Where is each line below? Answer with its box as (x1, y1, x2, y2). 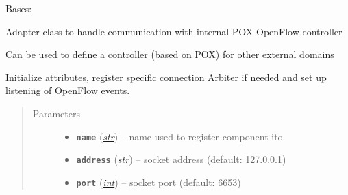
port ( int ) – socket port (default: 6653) (76, 175, 241, 189)
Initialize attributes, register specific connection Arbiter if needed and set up (5, 70, 327, 84)
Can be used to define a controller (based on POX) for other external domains (5, 47, 334, 61)
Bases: (5, 1, 32, 15)
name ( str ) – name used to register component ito (76, 129, 283, 143)
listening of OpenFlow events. (5, 83, 130, 97)
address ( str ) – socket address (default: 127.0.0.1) (76, 152, 286, 166)
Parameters (32, 106, 80, 120)
